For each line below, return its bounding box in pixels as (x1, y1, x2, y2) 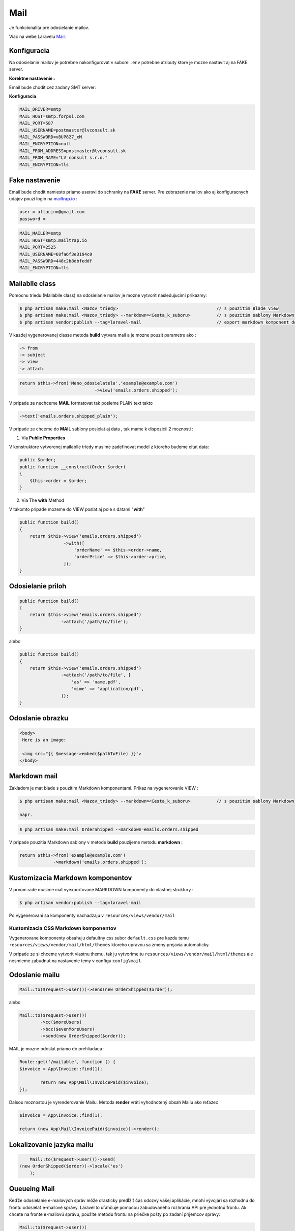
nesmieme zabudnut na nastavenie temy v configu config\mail (9, 958, 141, 964)
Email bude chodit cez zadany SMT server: (9, 84, 96, 91)
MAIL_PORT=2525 (19, 244, 56, 250)
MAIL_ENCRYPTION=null (19, 141, 72, 147)
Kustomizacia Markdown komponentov (9, 874, 132, 882)
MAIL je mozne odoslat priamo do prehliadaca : (9, 1046, 105, 1052)
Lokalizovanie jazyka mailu (9, 1140, 93, 1149)
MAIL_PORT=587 (19, 121, 54, 126)
